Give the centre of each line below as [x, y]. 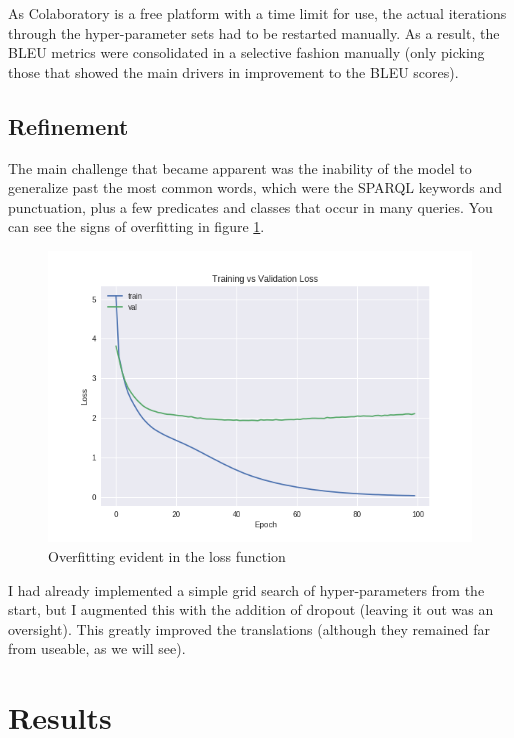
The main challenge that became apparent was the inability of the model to [240, 167]
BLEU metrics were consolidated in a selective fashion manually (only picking [246, 52]
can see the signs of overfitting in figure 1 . [136, 226]
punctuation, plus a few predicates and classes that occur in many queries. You [250, 206]
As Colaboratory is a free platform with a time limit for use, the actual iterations [257, 13]
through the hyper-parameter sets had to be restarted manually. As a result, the [254, 32]
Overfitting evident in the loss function [167, 556]
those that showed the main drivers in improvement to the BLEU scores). [233, 71]
